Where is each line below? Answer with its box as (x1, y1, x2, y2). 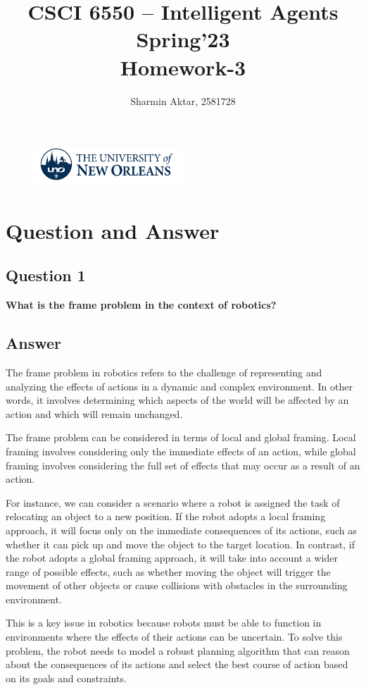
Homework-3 (120, 52, 246, 81)
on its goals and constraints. (6, 670, 127, 685)
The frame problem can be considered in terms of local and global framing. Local (6, 430, 356, 445)
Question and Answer (6, 216, 220, 245)
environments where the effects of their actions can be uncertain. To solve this (6, 629, 343, 644)
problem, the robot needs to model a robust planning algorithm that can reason (6, 643, 350, 658)
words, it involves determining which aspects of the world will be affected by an (6, 393, 349, 407)
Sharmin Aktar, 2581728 (130, 93, 236, 108)
